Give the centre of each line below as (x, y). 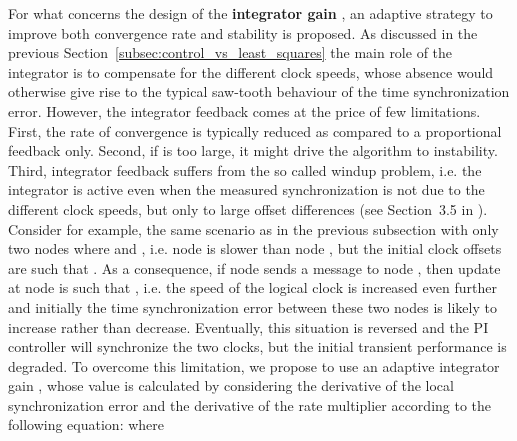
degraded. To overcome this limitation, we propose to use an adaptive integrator (254, 365)
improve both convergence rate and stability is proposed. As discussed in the (243, 32)
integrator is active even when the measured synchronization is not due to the (246, 189)
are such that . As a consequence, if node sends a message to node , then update (254, 267)
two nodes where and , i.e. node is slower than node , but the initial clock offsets (255, 248)
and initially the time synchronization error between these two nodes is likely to (252, 306)
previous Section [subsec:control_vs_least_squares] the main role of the (230, 52)
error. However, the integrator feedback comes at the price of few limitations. (244, 110)
